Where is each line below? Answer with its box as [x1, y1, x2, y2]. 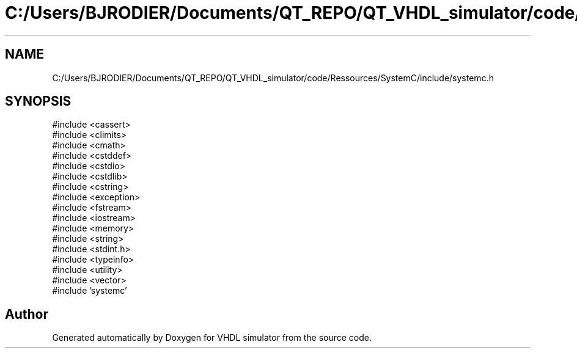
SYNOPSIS [5, 93, 72, 109]
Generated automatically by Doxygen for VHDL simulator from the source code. [52, 332, 372, 343]
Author [5, 306, 48, 322]
